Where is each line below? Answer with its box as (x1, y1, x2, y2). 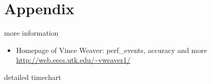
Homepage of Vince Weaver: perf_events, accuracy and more (16, 44, 207, 55)
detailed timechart (4, 71, 61, 82)
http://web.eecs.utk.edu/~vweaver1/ (16, 54, 131, 65)
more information (4, 27, 59, 38)
